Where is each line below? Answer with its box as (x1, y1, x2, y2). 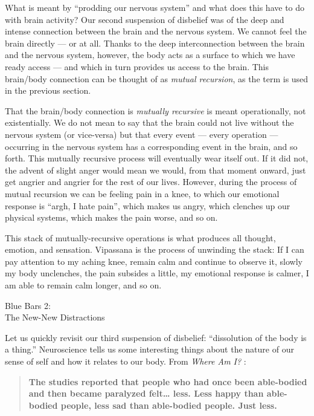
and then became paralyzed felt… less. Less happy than (28, 387, 264, 400)
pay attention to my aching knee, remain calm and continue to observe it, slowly (5, 255, 303, 267)
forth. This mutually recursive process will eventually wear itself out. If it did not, (5, 152, 309, 164)
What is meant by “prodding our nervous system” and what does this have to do (5, 1, 305, 13)
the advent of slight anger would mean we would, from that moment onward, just (5, 163, 306, 176)
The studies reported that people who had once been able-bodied (28, 375, 307, 388)
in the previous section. (5, 84, 91, 97)
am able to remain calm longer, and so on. (5, 279, 162, 291)
